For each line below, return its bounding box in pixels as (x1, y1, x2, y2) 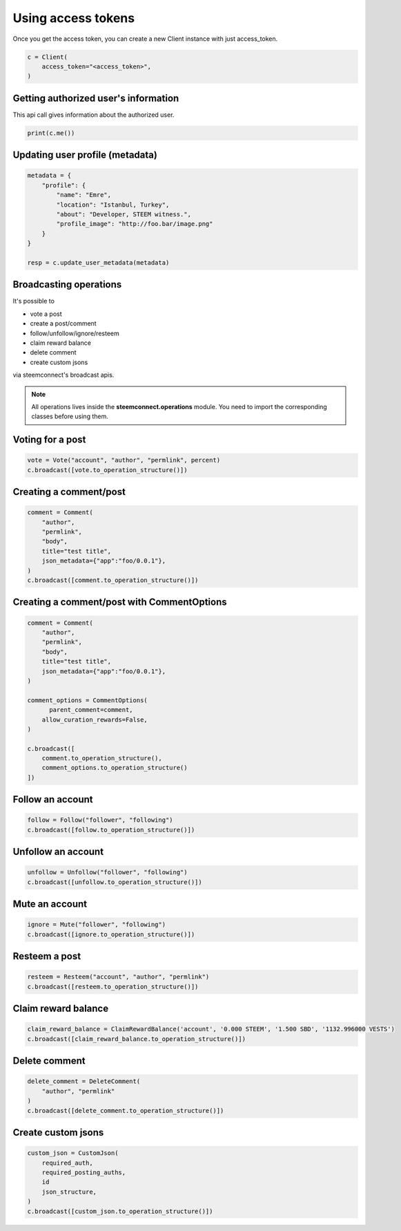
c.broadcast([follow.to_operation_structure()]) (27, 826, 195, 834)
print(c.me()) (27, 129, 75, 137)
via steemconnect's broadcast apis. (12, 370, 115, 379)
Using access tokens (12, 10, 135, 26)
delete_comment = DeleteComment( (27, 1078, 141, 1085)
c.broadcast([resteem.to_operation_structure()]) (27, 982, 199, 990)
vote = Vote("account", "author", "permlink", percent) (27, 456, 221, 464)
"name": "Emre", (56, 191, 112, 199)
